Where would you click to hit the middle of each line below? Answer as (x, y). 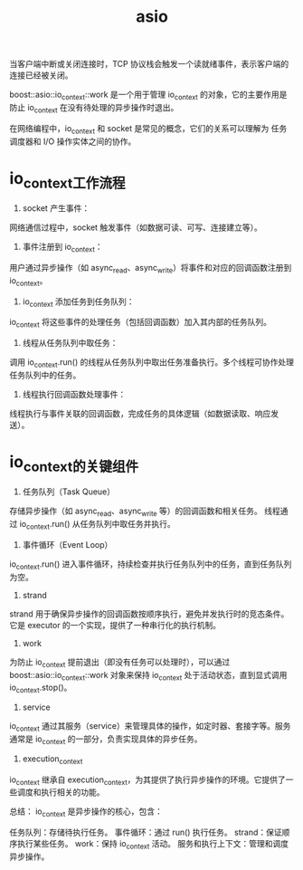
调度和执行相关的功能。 (61, 792)
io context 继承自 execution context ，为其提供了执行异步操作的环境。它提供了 (148, 780)
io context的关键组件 (74, 464)
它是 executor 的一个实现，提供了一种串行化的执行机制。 (115, 625)
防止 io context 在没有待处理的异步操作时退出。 (94, 108)
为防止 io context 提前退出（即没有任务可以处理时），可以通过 (120, 663)
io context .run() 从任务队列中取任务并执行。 (97, 525)
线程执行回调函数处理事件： (74, 394)
